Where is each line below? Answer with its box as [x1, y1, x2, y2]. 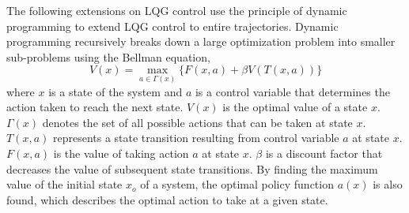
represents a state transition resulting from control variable [52, 129, 339, 146]
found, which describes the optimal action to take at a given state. [6, 191, 328, 207]
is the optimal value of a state [222, 99, 368, 115]
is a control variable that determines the [195, 83, 390, 99]
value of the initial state [6, 176, 123, 192]
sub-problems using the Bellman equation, [6, 48, 210, 65]
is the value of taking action [53, 144, 189, 161]
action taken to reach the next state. [6, 99, 184, 115]
